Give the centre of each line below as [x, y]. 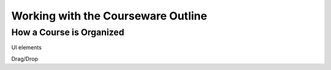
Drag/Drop [25, 58]
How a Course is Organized [68, 32]
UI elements [27, 47]
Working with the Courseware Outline [109, 16]
